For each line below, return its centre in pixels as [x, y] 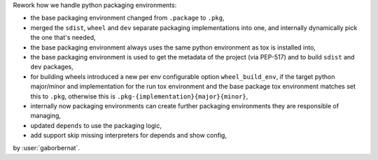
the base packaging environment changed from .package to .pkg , [127, 18]
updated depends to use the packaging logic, [96, 125]
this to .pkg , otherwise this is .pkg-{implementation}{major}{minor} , [139, 96]
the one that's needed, [63, 38]
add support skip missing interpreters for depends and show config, [129, 136]
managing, [46, 116]
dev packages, [52, 67]
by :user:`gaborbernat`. [47, 148]
